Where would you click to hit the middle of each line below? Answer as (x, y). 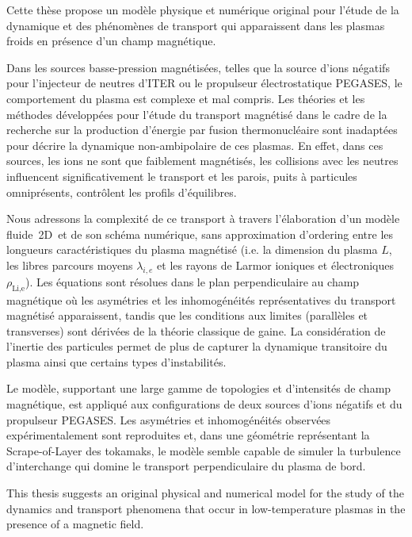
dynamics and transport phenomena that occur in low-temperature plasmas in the (206, 508)
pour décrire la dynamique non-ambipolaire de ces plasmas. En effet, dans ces (195, 145)
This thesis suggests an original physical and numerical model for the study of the (206, 493)
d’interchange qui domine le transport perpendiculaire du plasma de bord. (186, 466)
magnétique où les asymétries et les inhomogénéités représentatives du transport (201, 299)
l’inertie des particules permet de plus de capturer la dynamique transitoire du (197, 346)
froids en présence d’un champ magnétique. (111, 41)
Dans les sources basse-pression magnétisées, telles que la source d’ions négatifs (198, 67)
